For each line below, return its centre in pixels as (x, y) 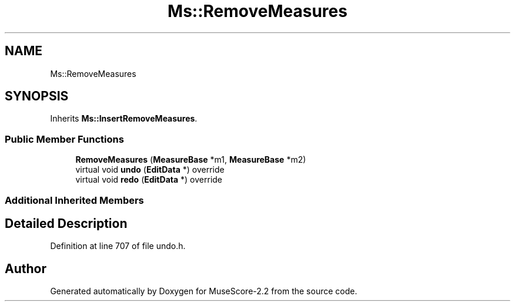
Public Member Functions (64, 139)
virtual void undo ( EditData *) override (150, 170)
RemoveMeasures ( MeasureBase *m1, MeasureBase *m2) (191, 160)
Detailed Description (66, 223)
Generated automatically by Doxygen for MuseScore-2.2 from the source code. (204, 291)
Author (26, 268)
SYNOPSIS (37, 96)
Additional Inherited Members (74, 200)
